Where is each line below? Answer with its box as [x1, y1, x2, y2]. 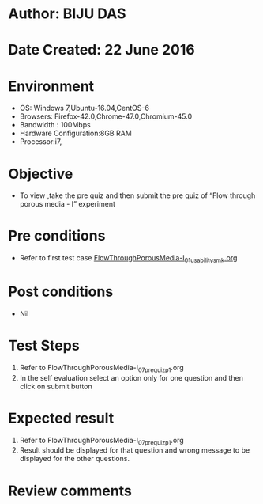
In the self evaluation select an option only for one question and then [19, 373, 243, 382]
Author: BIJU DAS [8, 5, 126, 23]
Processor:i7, [19, 137, 62, 146]
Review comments [8, 482, 132, 499]
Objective [8, 165, 73, 183]
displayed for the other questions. [19, 454, 130, 464]
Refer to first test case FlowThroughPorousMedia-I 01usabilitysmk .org [19, 253, 238, 264]
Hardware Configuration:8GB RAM [19, 128, 132, 138]
